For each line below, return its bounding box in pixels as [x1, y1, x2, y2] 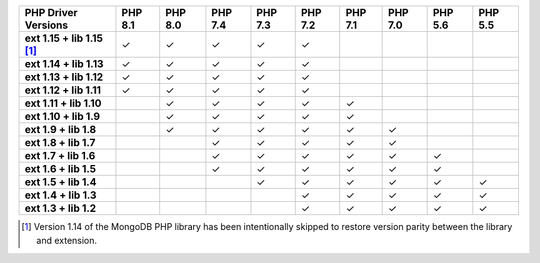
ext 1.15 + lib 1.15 [24, 31, 104, 45]
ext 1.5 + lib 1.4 [24, 175, 97, 189]
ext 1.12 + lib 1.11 [24, 83, 102, 97]
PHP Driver [24, 6, 79, 19]
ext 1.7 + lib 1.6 [24, 149, 96, 162]
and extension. [36, 235, 98, 247]
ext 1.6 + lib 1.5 [24, 162, 97, 175]
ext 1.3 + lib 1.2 [24, 201, 97, 215]
